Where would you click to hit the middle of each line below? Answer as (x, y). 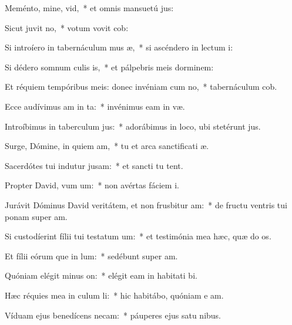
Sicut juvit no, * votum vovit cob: (67, 27)
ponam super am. (36, 216)
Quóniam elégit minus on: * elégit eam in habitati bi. (101, 275)
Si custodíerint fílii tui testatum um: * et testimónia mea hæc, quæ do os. (138, 236)
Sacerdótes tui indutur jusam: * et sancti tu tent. (94, 165)
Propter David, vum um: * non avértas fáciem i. (92, 185)
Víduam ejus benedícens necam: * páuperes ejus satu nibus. (113, 315)
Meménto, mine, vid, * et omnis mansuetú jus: (89, 8)
